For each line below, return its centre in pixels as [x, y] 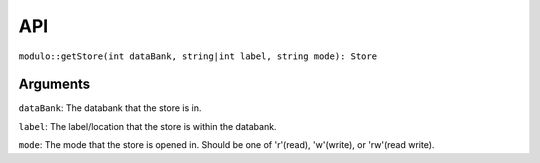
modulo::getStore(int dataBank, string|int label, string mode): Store [198, 56]
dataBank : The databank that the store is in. [110, 108]
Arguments [54, 84]
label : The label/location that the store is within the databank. [147, 126]
